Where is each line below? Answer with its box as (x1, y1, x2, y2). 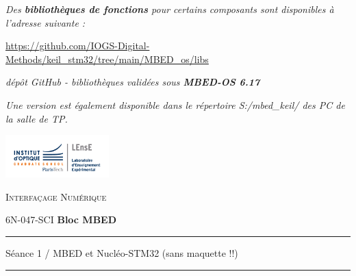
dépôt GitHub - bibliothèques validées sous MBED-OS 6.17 (5, 75, 260, 89)
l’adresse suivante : (5, 15, 86, 29)
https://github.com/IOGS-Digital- (5, 38, 150, 53)
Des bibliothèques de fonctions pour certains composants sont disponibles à (5, 2, 334, 16)
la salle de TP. (5, 111, 68, 125)
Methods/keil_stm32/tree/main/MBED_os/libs (5, 51, 209, 66)
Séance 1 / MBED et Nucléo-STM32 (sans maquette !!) (5, 246, 238, 260)
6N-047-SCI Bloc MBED (5, 212, 117, 227)
